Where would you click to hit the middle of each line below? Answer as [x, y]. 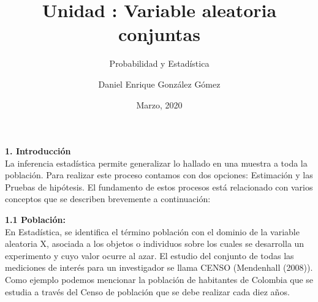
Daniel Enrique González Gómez [159, 84]
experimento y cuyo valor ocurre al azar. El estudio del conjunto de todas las [150, 255]
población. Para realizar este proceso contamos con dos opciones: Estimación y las [159, 175]
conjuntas [159, 34]
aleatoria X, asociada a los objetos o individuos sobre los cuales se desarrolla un [155, 243]
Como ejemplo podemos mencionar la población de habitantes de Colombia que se [159, 280]
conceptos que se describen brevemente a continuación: [108, 199]
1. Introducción [38, 151]
